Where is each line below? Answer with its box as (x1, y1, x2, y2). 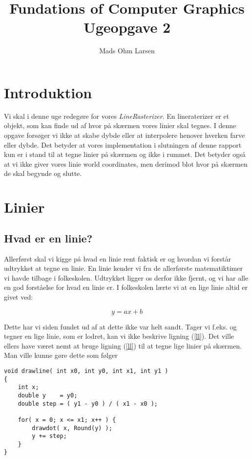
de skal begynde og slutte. (4, 168, 82, 178)
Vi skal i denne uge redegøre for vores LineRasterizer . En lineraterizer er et (4, 110, 230, 121)
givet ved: (4, 291, 33, 302)
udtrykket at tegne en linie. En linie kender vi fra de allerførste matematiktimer (4, 263, 243, 273)
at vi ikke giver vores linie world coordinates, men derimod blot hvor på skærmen (4, 158, 248, 169)
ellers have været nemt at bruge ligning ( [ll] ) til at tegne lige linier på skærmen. (4, 340, 242, 350)
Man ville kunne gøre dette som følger (4, 350, 118, 360)
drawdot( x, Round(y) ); (32, 424, 112, 432)
